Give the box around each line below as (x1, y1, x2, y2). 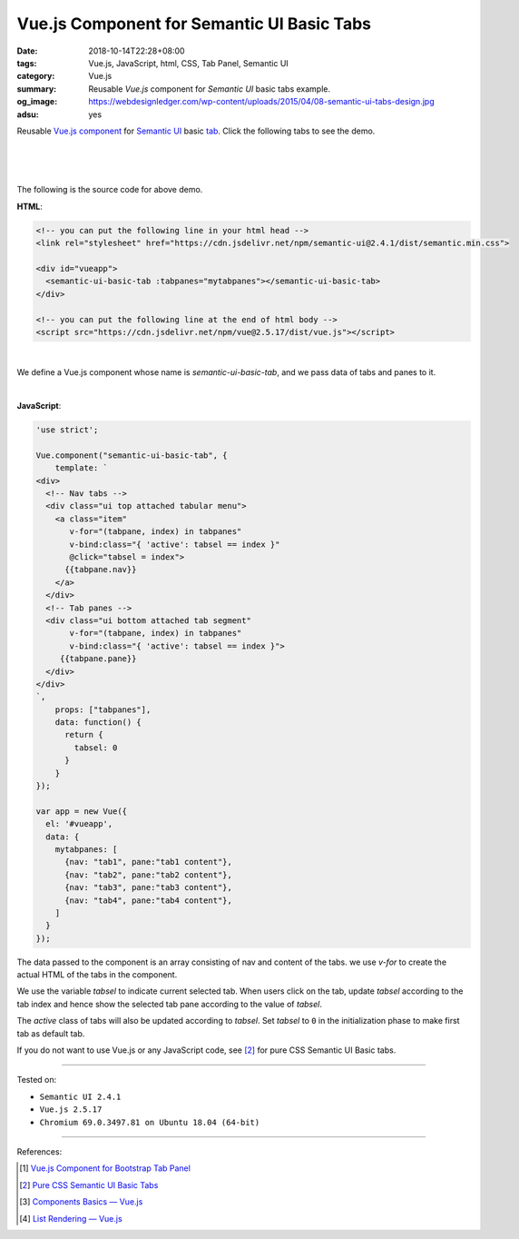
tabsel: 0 (73, 742, 118, 753)
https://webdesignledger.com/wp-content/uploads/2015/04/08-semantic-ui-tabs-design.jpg (88, 96, 435, 107)
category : (16, 71, 55, 82)
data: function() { (54, 718, 142, 728)
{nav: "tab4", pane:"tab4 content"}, (64, 895, 233, 906)
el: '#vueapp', (45, 818, 113, 829)
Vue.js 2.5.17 (39, 1105, 103, 1115)
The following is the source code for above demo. (16, 184, 203, 195)
